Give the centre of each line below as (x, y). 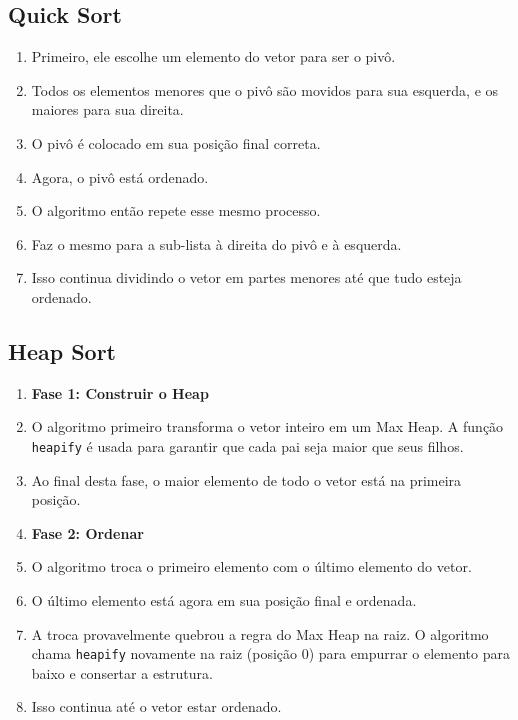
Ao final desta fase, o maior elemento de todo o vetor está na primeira (246, 479)
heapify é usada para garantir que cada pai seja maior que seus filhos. (247, 445)
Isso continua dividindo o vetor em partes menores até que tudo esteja (246, 277)
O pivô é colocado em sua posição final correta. (176, 142)
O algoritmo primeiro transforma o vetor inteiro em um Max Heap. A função (267, 426)
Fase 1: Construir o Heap (120, 392)
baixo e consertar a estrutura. (122, 672)
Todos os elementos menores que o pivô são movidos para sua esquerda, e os (265, 89)
